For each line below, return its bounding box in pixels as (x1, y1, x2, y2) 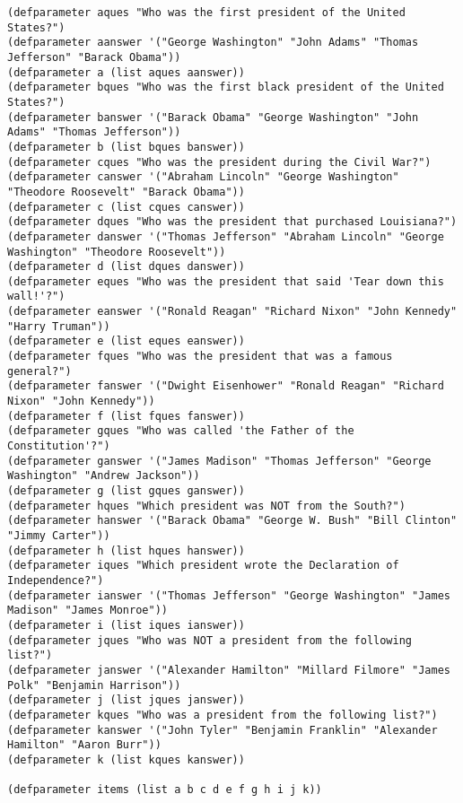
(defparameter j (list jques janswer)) (7, 694, 245, 707)
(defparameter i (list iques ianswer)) (7, 618, 245, 632)
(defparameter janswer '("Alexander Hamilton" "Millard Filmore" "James (7, 663, 450, 676)
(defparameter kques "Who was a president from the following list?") (7, 708, 438, 721)
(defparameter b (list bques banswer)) (7, 140, 245, 153)
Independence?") (7, 573, 104, 587)
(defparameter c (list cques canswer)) (7, 200, 245, 214)
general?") (7, 364, 72, 378)
